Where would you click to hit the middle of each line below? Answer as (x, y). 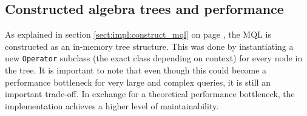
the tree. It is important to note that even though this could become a (136, 70)
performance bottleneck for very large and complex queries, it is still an (138, 82)
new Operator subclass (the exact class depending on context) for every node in (154, 58)
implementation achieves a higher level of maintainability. (112, 105)
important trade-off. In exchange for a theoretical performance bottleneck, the (150, 94)
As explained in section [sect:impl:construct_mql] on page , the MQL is (138, 34)
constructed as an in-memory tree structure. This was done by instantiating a (149, 46)
